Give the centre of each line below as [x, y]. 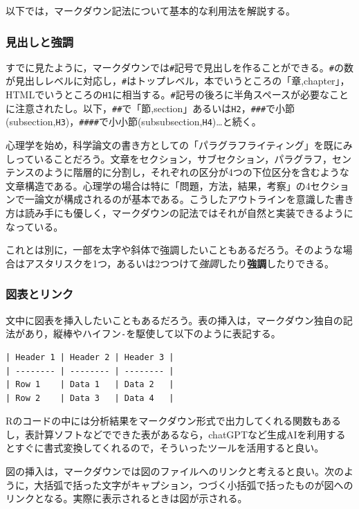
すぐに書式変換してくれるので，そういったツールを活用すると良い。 [169, 448]
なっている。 [35, 226]
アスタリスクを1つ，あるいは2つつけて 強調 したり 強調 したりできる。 [179, 263]
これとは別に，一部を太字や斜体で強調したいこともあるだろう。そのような [174, 250]
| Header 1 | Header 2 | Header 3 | [90, 357]
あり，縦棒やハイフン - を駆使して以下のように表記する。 [153, 333]
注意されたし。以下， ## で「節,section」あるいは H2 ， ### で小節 [155, 108]
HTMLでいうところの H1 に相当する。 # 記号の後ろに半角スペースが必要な [168, 95]
